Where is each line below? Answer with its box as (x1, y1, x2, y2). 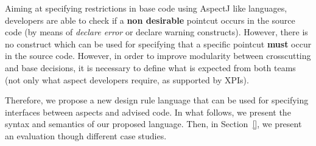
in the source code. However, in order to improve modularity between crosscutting (5, 49, 311, 62)
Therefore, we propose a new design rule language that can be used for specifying (5, 94, 309, 106)
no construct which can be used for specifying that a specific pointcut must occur (5, 37, 312, 50)
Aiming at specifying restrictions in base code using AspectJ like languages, (5, 2, 287, 14)
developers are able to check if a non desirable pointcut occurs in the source (5, 13, 295, 26)
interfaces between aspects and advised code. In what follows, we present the (5, 105, 291, 118)
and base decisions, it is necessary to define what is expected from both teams (5, 61, 296, 74)
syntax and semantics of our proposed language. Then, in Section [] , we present (5, 117, 302, 130)
